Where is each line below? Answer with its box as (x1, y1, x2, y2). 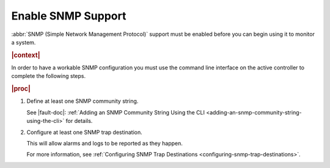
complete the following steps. (11, 72, 86, 80)
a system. (11, 38, 36, 46)
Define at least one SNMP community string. (26, 97, 139, 105)
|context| (11, 51, 40, 59)
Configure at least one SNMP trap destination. (26, 128, 143, 136)
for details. (65, 117, 93, 125)
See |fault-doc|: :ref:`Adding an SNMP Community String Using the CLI (26, 108, 205, 116)
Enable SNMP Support (11, 9, 127, 23)
